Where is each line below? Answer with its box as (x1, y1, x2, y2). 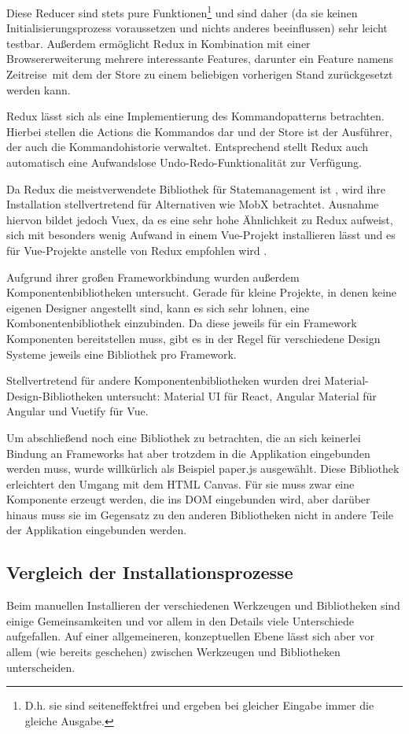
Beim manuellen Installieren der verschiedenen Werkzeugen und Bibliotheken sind (6, 597, 400, 614)
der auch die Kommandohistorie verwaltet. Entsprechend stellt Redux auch (6, 138, 369, 155)
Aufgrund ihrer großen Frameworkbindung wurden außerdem (6, 268, 300, 285)
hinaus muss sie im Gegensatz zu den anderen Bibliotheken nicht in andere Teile (6, 506, 393, 522)
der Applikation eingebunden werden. (6, 522, 187, 538)
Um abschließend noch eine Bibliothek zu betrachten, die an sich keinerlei (6, 429, 361, 445)
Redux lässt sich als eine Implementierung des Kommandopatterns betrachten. (6, 108, 385, 124)
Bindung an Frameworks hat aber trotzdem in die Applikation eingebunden (6, 444, 370, 461)
